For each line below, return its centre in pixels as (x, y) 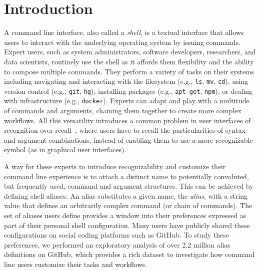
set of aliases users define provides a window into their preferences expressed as (125, 215)
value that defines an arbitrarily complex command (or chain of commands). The (128, 205)
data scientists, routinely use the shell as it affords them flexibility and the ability (129, 61)
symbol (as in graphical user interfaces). (65, 149)
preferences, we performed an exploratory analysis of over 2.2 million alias (117, 244)
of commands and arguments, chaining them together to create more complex (123, 111)
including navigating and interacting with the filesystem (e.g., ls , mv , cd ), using (126, 81)
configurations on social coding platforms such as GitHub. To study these (116, 235)
